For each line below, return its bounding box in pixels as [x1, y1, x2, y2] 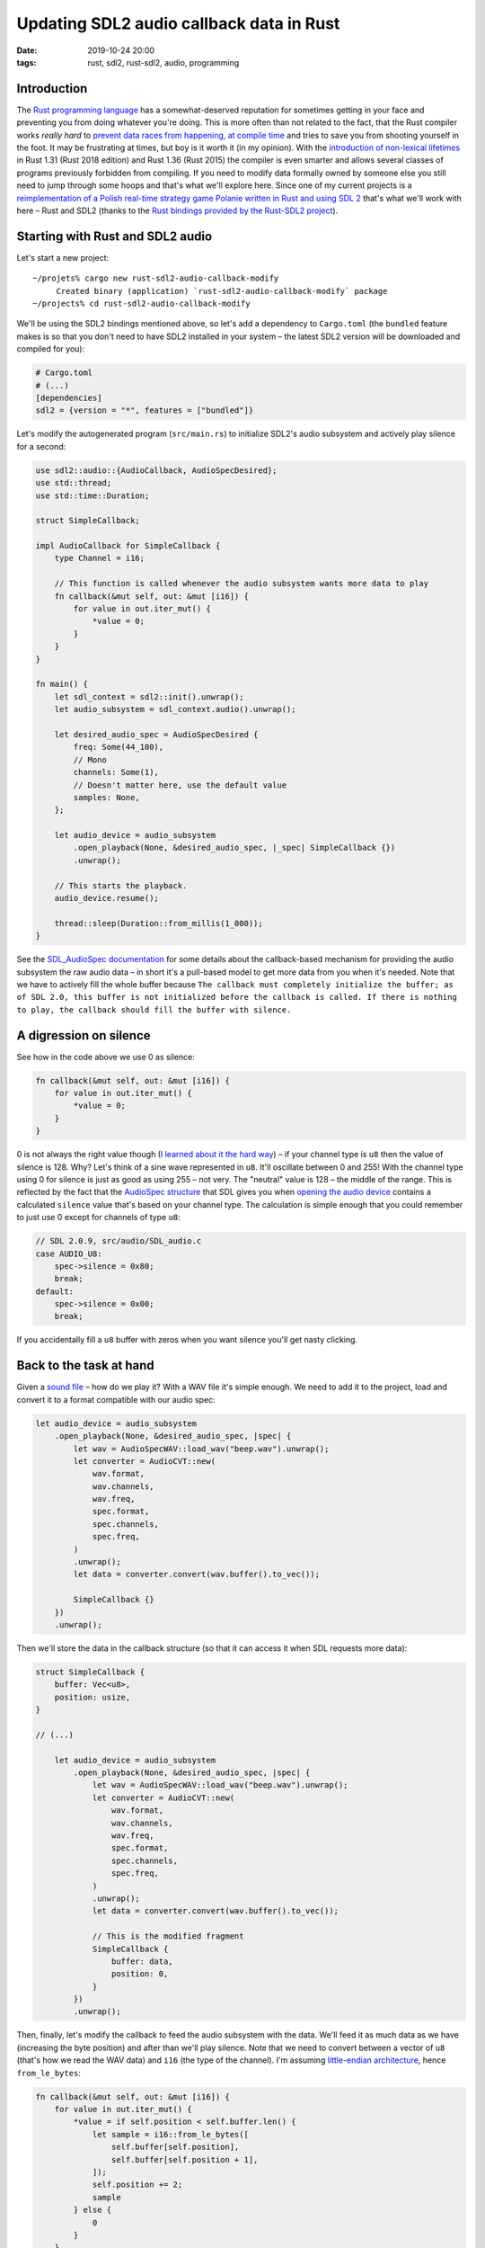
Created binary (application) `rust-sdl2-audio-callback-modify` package [56, 286, 388, 296]
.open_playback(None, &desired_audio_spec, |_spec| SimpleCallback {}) [73, 843, 396, 853]
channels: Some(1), [73, 767, 159, 778]
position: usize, [54, 1691, 131, 1702]
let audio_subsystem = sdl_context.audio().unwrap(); [54, 704, 296, 715]
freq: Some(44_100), [73, 742, 164, 753]
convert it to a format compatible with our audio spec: [16, 1394, 216, 1405]
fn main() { [35, 679, 89, 690]
